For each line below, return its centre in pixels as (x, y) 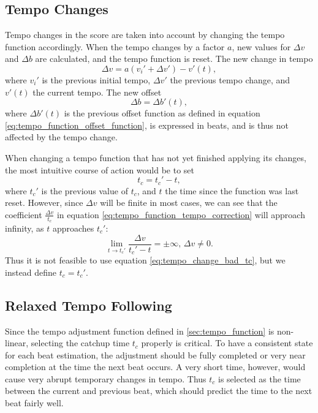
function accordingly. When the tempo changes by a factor (115, 46)
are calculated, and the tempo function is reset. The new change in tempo (174, 59)
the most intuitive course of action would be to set (100, 169)
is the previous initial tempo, (96, 79)
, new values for (261, 46)
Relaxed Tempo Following (89, 305)
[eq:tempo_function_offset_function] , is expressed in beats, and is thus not (147, 125)
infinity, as (25, 228)
